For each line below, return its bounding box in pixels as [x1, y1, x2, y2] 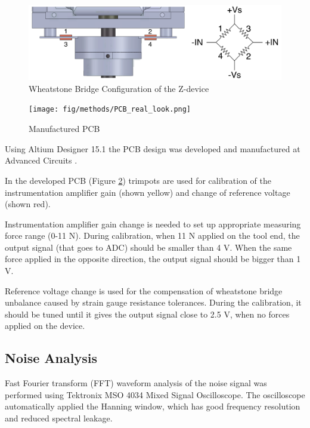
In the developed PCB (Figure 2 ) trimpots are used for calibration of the [5, 174, 272, 186]
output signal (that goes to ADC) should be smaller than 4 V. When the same [5, 241, 292, 253]
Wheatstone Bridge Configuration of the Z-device [29, 82, 209, 94]
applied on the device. [5, 319, 85, 332]
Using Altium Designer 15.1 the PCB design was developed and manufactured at [5, 142, 300, 155]
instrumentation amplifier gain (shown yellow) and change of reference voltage [5, 186, 290, 198]
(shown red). [5, 198, 51, 210]
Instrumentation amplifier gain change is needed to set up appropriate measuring [5, 217, 301, 230]
